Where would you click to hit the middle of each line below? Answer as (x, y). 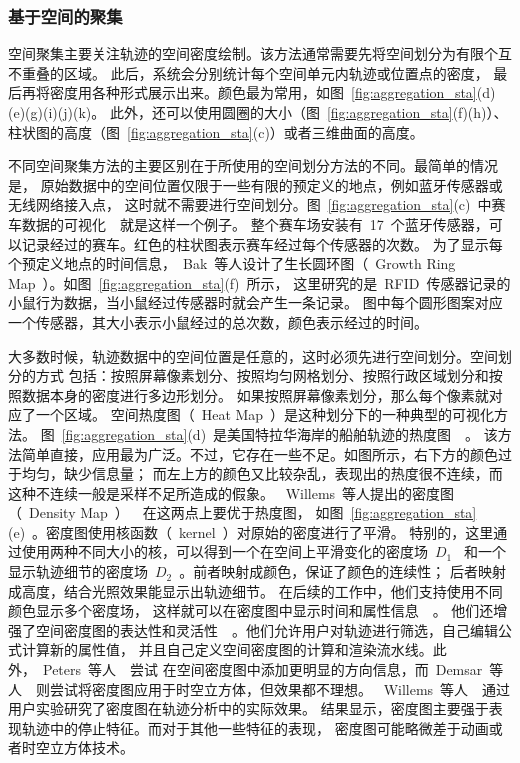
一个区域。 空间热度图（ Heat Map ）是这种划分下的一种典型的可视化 (265, 414)
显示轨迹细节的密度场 (78, 571)
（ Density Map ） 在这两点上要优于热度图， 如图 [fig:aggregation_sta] (242, 512)
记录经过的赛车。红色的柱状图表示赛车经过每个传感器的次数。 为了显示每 (262, 243)
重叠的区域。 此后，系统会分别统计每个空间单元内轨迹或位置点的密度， (255, 72)
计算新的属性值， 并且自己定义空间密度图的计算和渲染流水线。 (227, 649)
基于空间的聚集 (65, 15)
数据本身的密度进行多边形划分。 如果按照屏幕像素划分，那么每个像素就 (255, 394)
